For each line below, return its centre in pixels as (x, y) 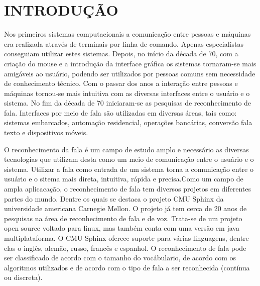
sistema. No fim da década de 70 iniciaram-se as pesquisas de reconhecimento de (128, 103)
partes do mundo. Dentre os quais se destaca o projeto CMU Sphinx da (114, 198)
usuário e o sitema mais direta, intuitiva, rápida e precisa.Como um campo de (124, 179)
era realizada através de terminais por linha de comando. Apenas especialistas (124, 43)
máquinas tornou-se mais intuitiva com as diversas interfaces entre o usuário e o (127, 93)
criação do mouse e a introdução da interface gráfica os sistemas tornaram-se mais (130, 63)
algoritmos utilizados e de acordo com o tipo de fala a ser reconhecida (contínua (127, 267)
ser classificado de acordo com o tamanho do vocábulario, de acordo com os (120, 258)
